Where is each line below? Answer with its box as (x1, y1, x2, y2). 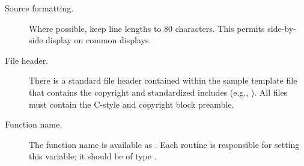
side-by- (267, 22, 296, 34)
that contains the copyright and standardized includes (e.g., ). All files (29, 85, 288, 98)
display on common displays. (46, 34, 151, 46)
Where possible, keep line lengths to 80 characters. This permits (29, 22, 265, 34)
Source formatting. (5, 2, 74, 14)
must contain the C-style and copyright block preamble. (29, 97, 234, 110)
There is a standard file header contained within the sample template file (29, 74, 297, 87)
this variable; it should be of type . (29, 150, 157, 162)
